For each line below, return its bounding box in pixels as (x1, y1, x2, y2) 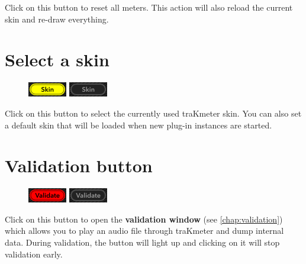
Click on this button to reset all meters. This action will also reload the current (5, 1, 293, 13)
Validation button (5, 153, 153, 178)
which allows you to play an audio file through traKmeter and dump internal (5, 224, 284, 237)
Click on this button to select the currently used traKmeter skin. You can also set (5, 107, 302, 119)
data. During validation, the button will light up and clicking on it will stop (5, 236, 280, 248)
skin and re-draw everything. (5, 12, 109, 25)
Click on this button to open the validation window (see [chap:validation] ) (5, 213, 283, 225)
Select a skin (5, 47, 109, 72)
